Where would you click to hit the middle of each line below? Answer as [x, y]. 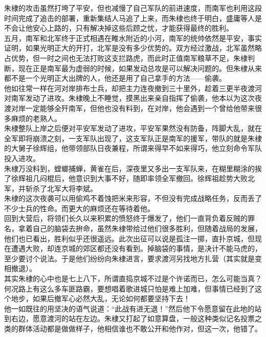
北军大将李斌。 [72, 188]
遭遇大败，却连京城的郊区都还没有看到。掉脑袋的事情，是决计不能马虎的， [136, 248]
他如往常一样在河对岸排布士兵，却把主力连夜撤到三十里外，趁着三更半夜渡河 [133, 88]
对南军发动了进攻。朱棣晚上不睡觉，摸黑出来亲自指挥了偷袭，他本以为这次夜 [133, 98]
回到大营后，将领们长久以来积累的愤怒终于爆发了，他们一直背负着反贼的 [126, 218]
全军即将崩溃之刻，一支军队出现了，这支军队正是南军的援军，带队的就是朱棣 [133, 138]
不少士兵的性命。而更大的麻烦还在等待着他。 [79, 208]
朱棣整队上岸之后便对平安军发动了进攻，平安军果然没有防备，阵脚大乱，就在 [133, 128]
